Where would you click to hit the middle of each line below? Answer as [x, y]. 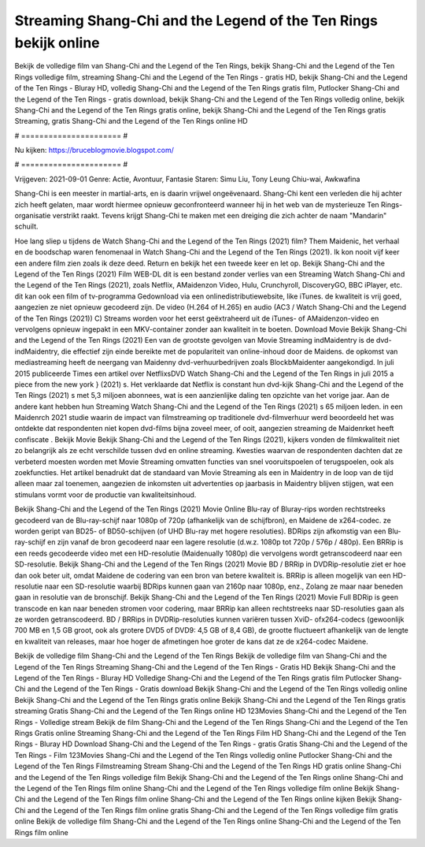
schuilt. [26, 227]
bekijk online [57, 43]
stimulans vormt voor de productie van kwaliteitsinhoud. [105, 494]
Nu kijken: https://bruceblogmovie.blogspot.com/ [94, 150]
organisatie [33, 216]
